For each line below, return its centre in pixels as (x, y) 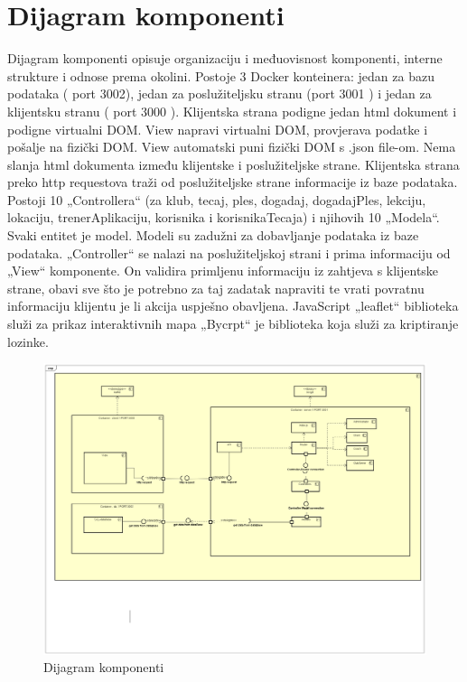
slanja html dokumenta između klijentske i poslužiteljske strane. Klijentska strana (233, 164)
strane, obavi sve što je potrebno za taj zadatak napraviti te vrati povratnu (216, 288)
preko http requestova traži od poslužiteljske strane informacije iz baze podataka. (233, 182)
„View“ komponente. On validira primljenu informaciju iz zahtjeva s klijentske (223, 271)
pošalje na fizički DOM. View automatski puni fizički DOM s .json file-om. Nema (232, 147)
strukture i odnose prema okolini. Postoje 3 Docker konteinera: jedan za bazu (221, 75)
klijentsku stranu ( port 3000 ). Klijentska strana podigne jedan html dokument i (232, 111)
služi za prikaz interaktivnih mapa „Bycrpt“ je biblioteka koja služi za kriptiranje (233, 324)
